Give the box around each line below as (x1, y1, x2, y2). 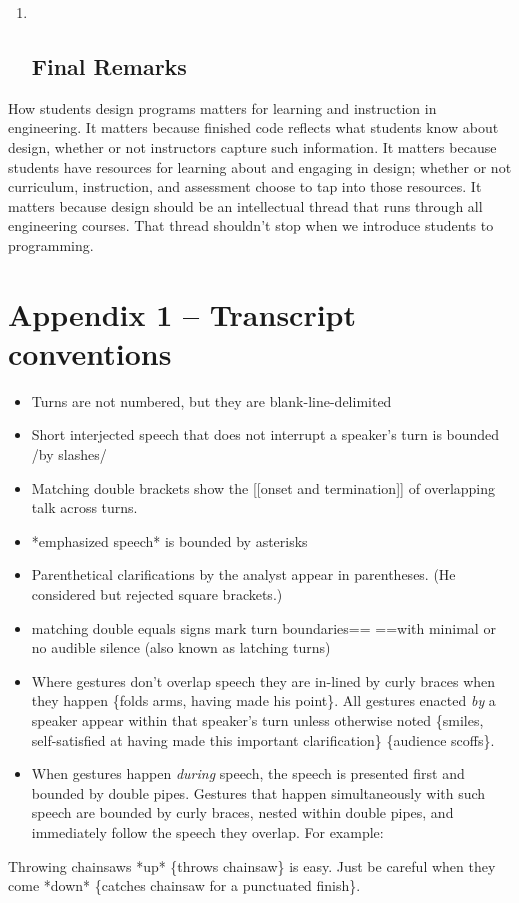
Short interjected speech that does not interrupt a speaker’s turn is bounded (31, 424, 500, 445)
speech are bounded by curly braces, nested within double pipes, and (31, 802, 454, 823)
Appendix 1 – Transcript (8, 293, 357, 334)
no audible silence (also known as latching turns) (31, 637, 331, 658)
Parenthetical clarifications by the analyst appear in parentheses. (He (31, 564, 456, 585)
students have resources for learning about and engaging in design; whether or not (8, 156, 512, 177)
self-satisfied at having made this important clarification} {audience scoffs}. (31, 729, 495, 750)
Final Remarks (31, 50, 187, 81)
